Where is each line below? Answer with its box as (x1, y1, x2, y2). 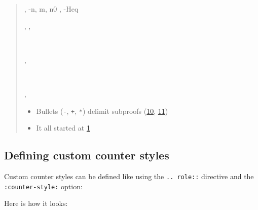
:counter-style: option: (4, 181, 83, 191)
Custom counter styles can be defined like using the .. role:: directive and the (4, 171, 254, 182)
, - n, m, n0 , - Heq (24, 4, 79, 14)
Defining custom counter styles (4, 147, 169, 163)
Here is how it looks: (4, 198, 68, 208)
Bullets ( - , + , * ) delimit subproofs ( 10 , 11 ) (36, 105, 168, 116)
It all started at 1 (36, 122, 90, 133)
